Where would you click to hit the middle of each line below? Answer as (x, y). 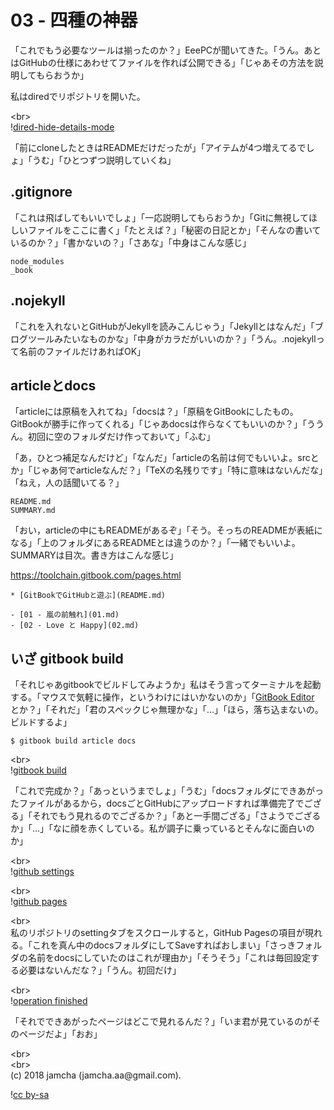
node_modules (37, 261)
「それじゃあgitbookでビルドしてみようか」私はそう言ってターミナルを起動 (166, 685)
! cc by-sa (30, 1095)
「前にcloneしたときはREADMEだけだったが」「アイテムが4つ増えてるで (158, 147)
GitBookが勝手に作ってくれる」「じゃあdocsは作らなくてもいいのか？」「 (158, 424)
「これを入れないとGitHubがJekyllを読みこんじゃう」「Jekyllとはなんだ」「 (162, 326)
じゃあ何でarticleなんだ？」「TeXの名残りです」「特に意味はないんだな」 (177, 470)
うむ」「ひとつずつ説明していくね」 (104, 160)
